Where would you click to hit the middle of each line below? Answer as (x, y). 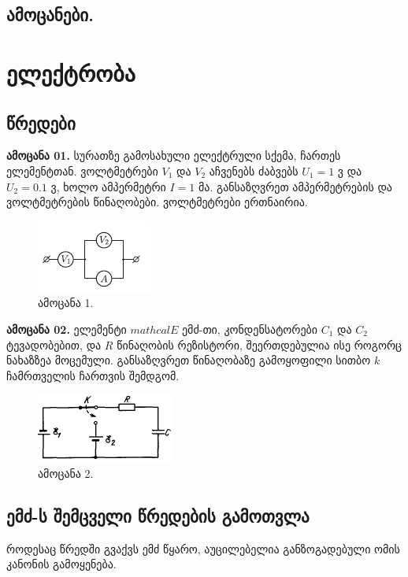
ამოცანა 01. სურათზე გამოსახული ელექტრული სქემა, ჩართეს (174, 155)
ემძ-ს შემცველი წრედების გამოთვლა (158, 515)
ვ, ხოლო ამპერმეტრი (108, 186)
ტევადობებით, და (54, 344)
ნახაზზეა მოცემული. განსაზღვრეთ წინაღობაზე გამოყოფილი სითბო (189, 360)
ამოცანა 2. (66, 473)
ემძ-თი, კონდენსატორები (250, 329)
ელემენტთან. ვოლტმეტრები (82, 170)
